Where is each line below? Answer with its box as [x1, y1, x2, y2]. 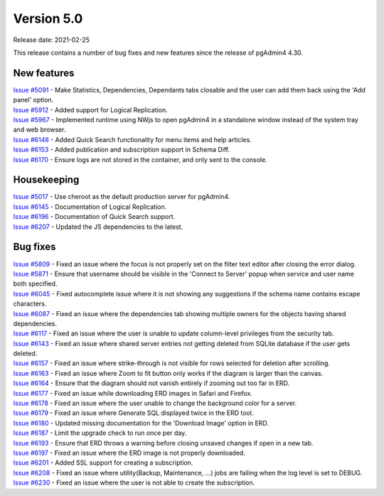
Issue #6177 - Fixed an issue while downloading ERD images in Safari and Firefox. [13, 389, 252, 397]
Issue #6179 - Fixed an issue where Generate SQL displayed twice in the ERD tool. [13, 409, 254, 417]
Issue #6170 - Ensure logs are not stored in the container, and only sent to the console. [13, 155, 267, 163]
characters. [13, 299, 47, 308]
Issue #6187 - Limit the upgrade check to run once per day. [13, 428, 187, 437]
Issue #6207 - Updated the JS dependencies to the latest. [13, 222, 183, 231]
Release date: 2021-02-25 [13, 36, 90, 44]
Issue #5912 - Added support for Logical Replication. [13, 105, 168, 114]
